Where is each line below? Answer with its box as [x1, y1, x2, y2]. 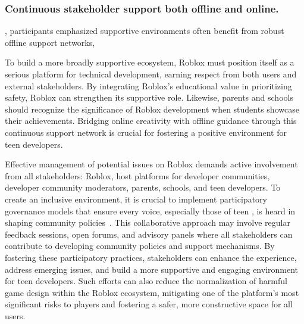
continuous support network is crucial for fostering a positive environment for [5, 126, 287, 138]
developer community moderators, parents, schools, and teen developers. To [5, 181, 281, 194]
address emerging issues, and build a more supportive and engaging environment [5, 263, 299, 275]
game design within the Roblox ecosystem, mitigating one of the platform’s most [5, 286, 299, 298]
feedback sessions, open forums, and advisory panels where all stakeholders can [5, 228, 293, 240]
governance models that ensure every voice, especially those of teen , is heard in [5, 204, 296, 217]
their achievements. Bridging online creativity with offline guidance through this [5, 114, 297, 127]
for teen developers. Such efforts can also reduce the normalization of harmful [5, 275, 287, 287]
